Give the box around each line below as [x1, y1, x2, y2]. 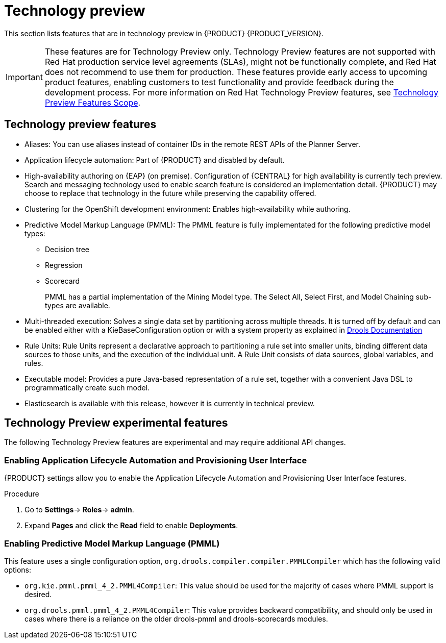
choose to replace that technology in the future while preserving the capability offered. [24, 188, 316, 197]
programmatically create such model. [24, 383, 150, 392]
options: [4, 565, 32, 574]
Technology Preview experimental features [4, 416, 228, 430]
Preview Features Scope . [44, 97, 141, 108]
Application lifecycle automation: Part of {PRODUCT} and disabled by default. [24, 155, 285, 164]
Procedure [4, 489, 39, 499]
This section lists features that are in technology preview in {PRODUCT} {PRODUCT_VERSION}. [4, 29, 324, 38]
